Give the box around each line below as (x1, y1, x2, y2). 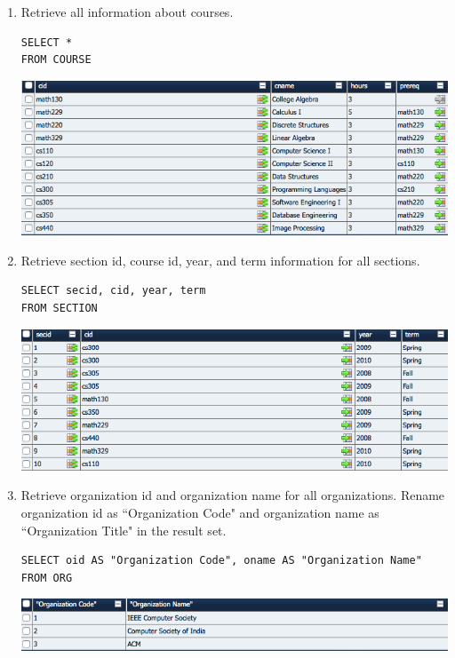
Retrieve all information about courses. (20, 3, 234, 20)
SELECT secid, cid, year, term (20, 284, 206, 297)
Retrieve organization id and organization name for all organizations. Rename (20, 486, 445, 504)
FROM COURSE (20, 53, 92, 67)
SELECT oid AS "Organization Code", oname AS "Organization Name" (20, 554, 422, 567)
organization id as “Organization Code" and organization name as (20, 503, 379, 522)
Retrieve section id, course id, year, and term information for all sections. (20, 250, 420, 269)
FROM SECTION (20, 301, 98, 314)
